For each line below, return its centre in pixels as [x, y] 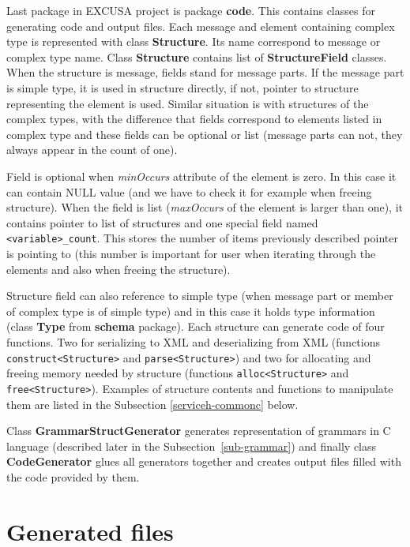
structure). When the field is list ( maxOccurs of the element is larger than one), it [205, 207]
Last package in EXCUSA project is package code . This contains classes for [191, 10]
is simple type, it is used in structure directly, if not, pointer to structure [182, 87]
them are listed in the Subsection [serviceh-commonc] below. [152, 404]
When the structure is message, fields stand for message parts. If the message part [205, 72]
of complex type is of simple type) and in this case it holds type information [191, 311]
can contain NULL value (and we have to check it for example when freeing [189, 191]
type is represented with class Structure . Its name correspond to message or [194, 41]
